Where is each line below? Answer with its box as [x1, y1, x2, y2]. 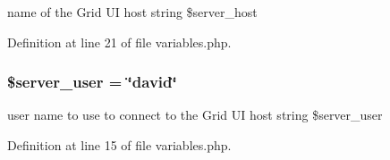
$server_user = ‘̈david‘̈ [7, 71, 177, 93]
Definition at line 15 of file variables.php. [7, 136, 232, 154]
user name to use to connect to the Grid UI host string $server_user [7, 105, 383, 124]
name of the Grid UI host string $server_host [7, 3, 258, 21]
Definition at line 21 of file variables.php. [7, 32, 232, 51]
